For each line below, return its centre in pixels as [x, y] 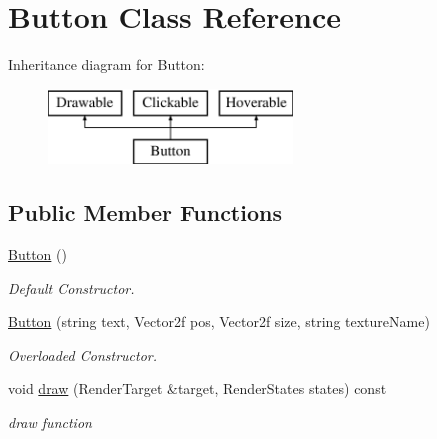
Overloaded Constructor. [83, 354]
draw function [50, 422]
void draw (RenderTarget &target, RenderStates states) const [197, 388]
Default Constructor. [71, 287]
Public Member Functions [145, 212]
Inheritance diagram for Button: [106, 64]
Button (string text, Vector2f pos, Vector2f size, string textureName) [219, 321]
